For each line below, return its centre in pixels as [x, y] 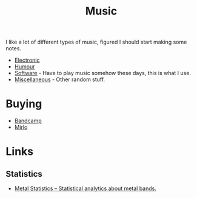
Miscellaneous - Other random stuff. [60, 79]
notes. [14, 48]
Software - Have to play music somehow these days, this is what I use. [103, 73]
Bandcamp [28, 121]
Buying [24, 104]
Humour [25, 67]
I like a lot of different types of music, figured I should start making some [96, 42]
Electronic [27, 60]
